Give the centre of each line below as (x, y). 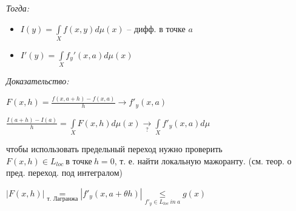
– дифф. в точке (156, 28)
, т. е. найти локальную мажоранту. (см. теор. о (203, 160)
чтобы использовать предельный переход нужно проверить (114, 149)
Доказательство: (38, 81)
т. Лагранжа (62, 199)
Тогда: (18, 8)
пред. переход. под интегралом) (64, 172)
